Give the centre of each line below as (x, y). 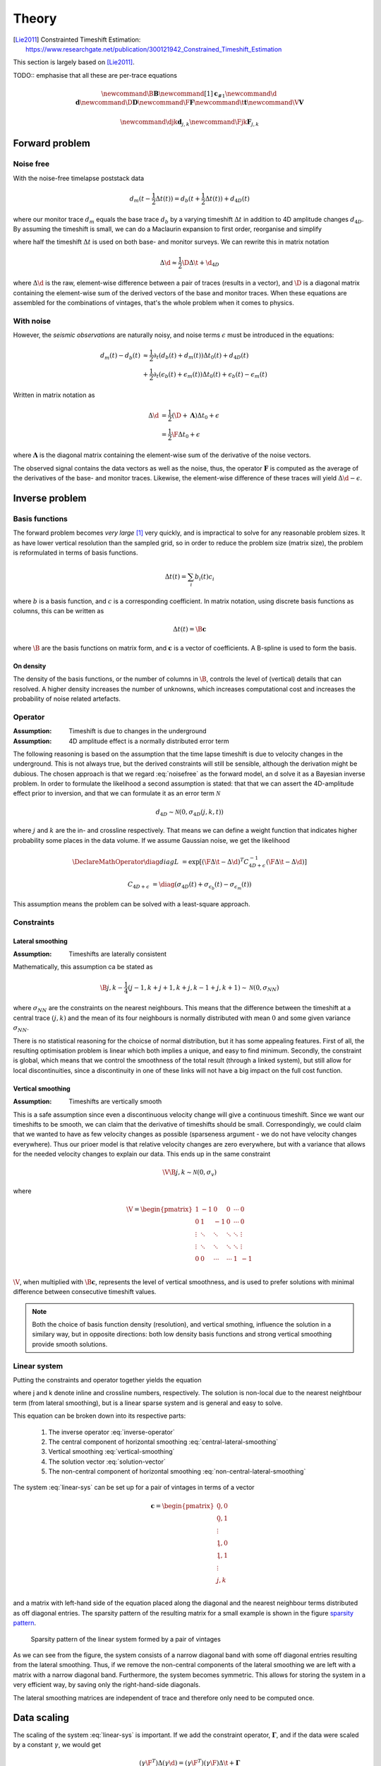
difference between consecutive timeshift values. (85, 1292)
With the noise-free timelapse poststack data (79, 178)
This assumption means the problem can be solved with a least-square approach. (132, 904)
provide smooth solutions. (70, 1344)
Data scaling (41, 1718)
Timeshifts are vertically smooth (115, 1101)
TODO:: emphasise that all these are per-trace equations (95, 75)
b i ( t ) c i (204, 577)
